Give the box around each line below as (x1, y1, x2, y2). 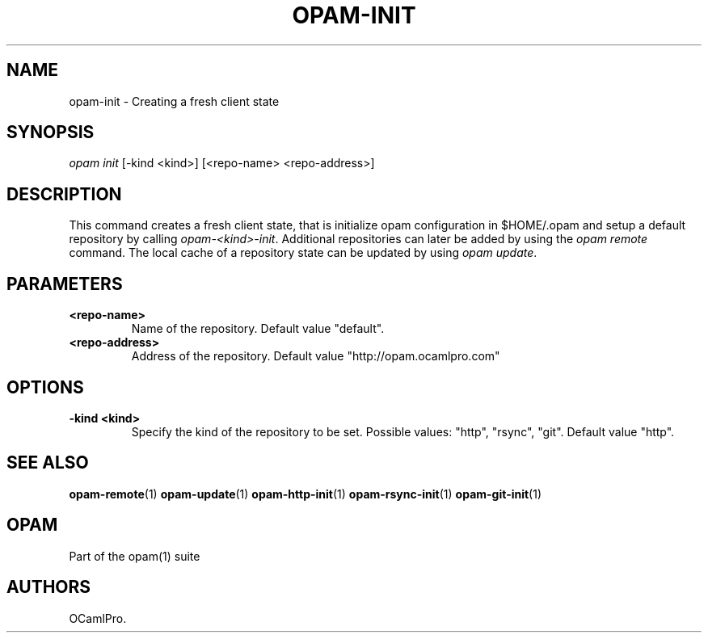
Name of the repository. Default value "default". (131, 322, 385, 336)
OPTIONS (6, 376, 84, 397)
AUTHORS (6, 577, 91, 598)
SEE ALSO (6, 452, 89, 473)
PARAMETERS (6, 273, 123, 294)
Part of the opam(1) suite (69, 549, 200, 563)
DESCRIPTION (6, 183, 122, 204)
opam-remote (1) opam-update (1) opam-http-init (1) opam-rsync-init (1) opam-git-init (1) (69, 486, 542, 501)
